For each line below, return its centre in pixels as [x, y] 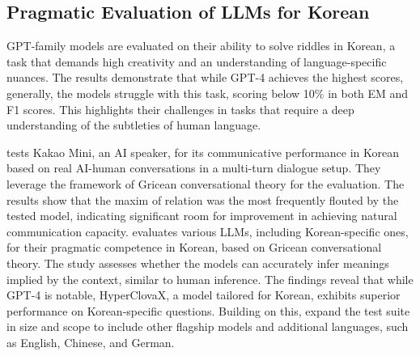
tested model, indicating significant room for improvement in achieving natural [202, 216]
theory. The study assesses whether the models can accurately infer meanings [198, 263]
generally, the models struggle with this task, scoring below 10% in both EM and [208, 93]
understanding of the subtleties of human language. [134, 125]
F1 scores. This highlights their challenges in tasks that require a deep [180, 109]
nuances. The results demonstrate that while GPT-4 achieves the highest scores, [205, 77]
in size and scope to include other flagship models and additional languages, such [208, 326]
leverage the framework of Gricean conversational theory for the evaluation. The [206, 183]
